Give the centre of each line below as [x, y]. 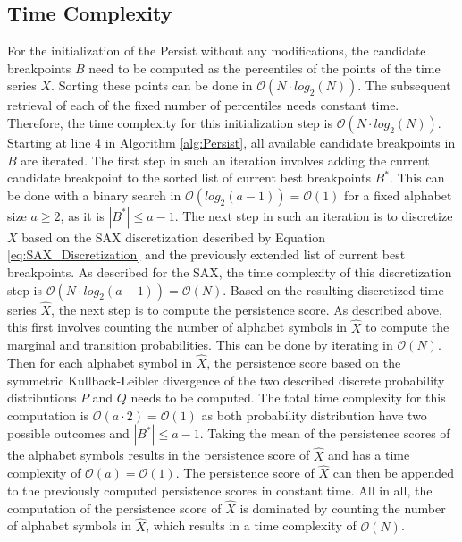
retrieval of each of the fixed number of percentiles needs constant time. [203, 105]
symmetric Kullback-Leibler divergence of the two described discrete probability [226, 380]
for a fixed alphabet [398, 195]
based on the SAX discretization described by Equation [173, 237]
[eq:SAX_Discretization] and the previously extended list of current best [206, 254]
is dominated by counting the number [343, 508]
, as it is [82, 215]
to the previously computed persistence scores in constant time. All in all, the [220, 490]
